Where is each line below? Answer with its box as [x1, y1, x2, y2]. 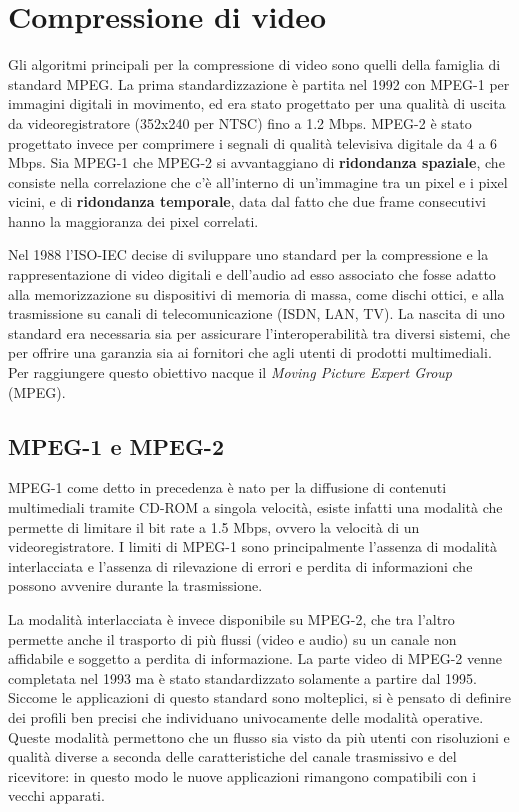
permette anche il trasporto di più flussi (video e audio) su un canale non [8, 628, 457, 649]
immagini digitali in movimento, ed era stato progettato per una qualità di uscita [8, 93, 506, 114]
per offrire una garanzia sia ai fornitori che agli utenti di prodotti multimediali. [8, 342, 492, 363]
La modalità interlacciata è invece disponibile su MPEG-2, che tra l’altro [8, 608, 455, 629]
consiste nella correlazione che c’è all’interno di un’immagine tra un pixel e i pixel [8, 171, 508, 192]
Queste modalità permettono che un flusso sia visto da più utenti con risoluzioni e [8, 726, 510, 747]
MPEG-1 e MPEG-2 [8, 430, 224, 461]
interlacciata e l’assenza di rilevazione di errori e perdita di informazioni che [8, 555, 473, 576]
